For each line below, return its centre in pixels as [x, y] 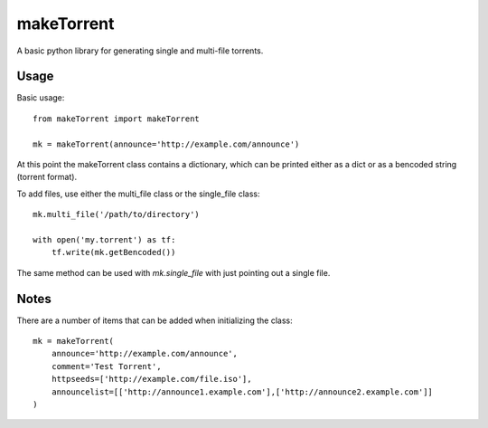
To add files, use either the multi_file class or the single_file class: [138, 194]
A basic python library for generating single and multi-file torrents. [140, 51]
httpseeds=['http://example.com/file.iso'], [151, 379]
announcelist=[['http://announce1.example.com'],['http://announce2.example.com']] [242, 392]
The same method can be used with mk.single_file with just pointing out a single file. [174, 272]
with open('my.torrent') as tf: [104, 239]
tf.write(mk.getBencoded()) [113, 252]
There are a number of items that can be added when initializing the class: [155, 320]
